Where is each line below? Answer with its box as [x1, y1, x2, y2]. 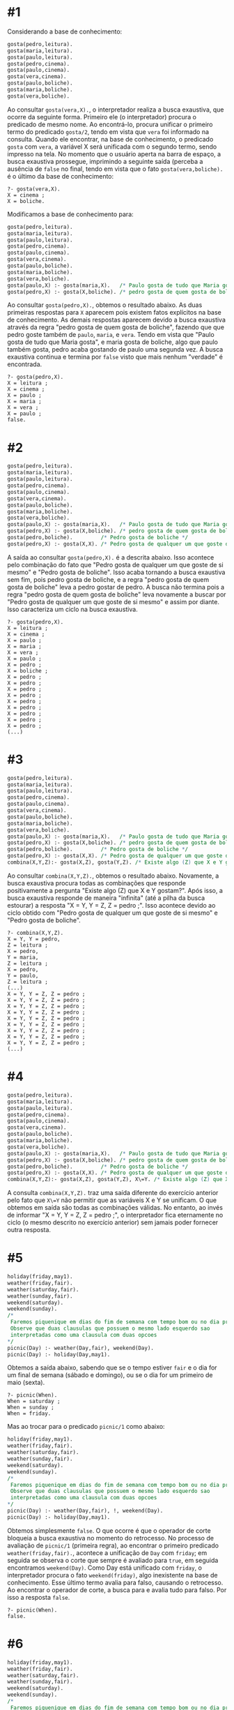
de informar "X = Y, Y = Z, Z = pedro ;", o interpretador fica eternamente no [7, 1211, 224, 1220]
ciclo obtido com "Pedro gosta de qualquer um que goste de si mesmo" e [7, 908, 218, 917]
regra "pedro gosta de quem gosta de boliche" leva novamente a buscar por [7, 590, 226, 599]
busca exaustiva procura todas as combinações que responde [7, 878, 187, 887]
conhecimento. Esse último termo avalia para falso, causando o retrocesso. [7, 1578, 224, 1587]
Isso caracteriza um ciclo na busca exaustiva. [7, 605, 138, 613]
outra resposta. [7, 1226, 51, 1234]
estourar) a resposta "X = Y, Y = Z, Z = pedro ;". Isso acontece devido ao [7, 901, 216, 909]
